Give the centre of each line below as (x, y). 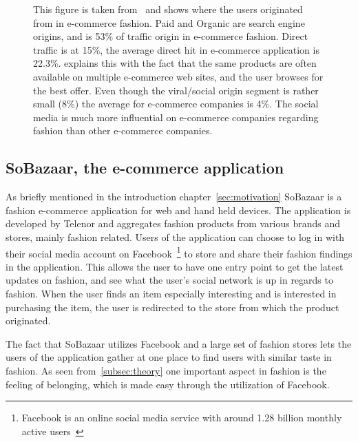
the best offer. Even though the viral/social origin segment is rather (176, 90)
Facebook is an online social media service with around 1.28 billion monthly (182, 418)
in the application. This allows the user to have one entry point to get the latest (175, 266)
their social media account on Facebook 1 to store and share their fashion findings (179, 252)
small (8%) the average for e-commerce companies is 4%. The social (176, 104)
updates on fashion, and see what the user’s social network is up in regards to (169, 280)
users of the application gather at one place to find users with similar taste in (169, 357)
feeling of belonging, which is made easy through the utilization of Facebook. (168, 384)
